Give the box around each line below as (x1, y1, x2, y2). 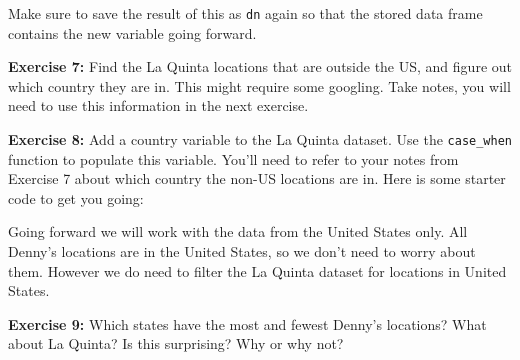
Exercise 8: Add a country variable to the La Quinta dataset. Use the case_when (8, 129, 513, 150)
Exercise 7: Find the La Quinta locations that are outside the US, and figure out (8, 56, 512, 77)
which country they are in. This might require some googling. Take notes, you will (8, 75, 511, 96)
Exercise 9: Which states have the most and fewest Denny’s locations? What (8, 313, 487, 334)
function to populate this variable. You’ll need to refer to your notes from (8, 148, 459, 169)
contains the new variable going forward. (8, 22, 257, 43)
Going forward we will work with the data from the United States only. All (8, 221, 468, 242)
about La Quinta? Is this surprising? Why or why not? (8, 333, 344, 354)
